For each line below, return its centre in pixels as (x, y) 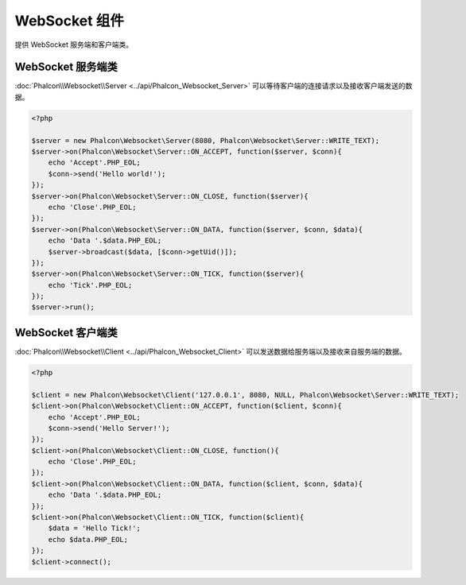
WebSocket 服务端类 (66, 67)
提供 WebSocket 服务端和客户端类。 (74, 45)
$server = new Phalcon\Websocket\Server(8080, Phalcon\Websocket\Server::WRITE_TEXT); (206, 140)
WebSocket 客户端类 (66, 333)
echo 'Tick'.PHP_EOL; (90, 285)
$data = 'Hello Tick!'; (94, 528)
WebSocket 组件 (70, 21)
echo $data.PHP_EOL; (88, 539)
